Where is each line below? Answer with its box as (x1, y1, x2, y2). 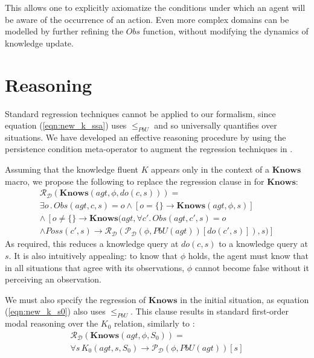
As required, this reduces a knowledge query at (5, 237, 179, 250)
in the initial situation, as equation (180, 293, 309, 305)
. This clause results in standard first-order (130, 305, 289, 318)
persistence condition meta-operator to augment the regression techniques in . (5, 142, 293, 155)
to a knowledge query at (219, 237, 308, 250)
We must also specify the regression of (5, 293, 146, 305)
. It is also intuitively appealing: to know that (8, 249, 178, 261)
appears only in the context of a (151, 163, 270, 176)
